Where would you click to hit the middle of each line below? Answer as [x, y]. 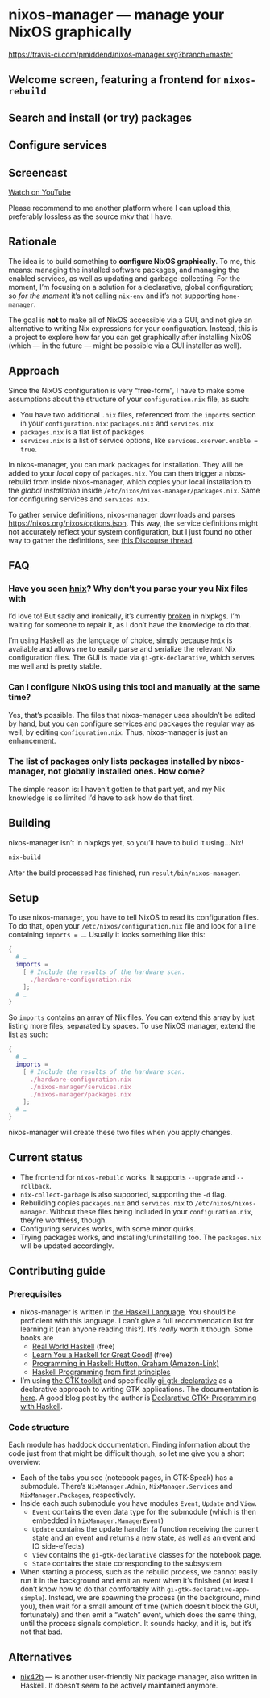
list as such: [28, 1034]
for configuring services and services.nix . [79, 499]
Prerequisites [35, 1294]
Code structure [39, 1427]
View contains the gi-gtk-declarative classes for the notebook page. [147, 1554]
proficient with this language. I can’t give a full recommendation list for [137, 1320]
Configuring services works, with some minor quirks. [108, 1228]
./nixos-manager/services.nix [80, 1087]
